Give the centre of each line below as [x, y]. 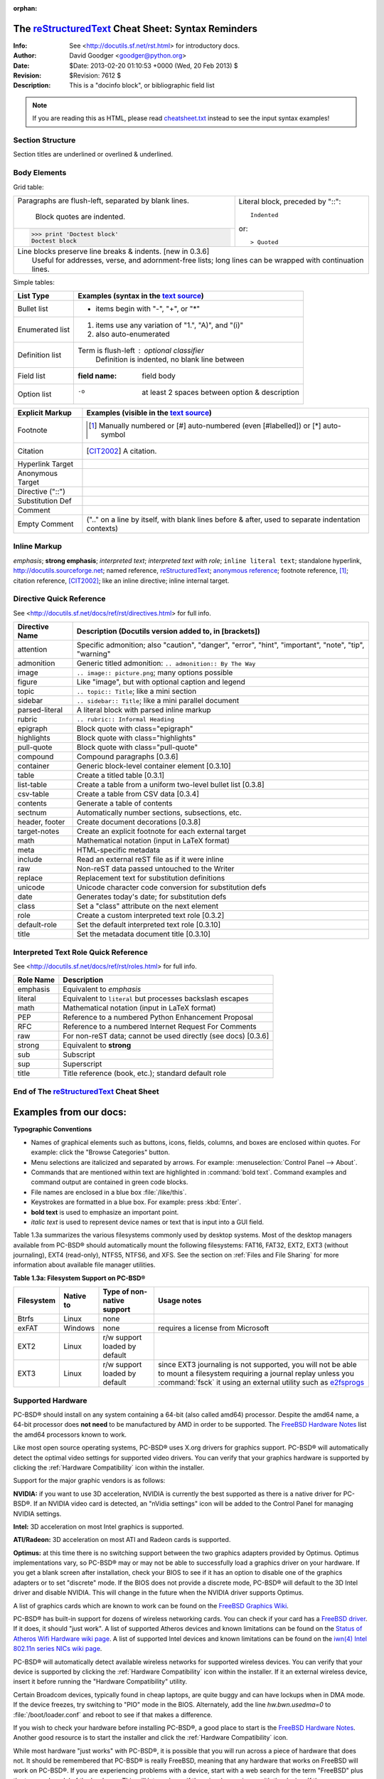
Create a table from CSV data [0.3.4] [138, 794]
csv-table [33, 794]
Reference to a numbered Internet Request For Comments [160, 1027]
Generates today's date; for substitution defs [151, 897]
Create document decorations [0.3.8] [139, 822]
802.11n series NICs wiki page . [58, 1649]
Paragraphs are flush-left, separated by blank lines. [103, 201]
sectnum [32, 813]
